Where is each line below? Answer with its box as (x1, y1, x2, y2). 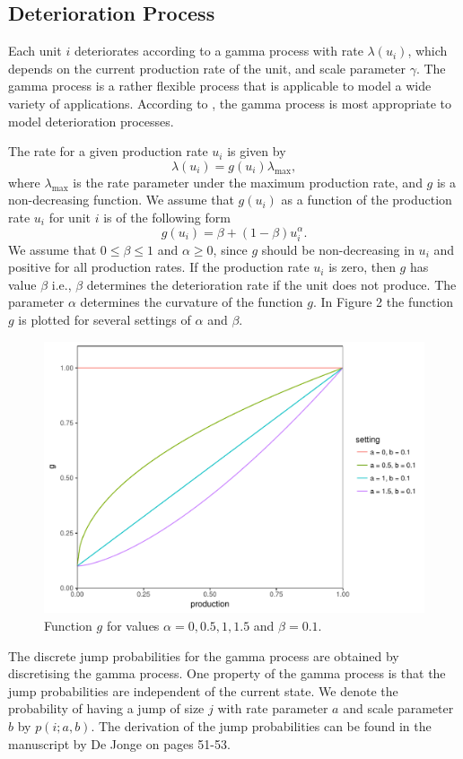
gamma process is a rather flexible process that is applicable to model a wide (8, 76, 432, 95)
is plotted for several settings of (18, 310, 191, 329)
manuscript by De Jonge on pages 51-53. (8, 734, 231, 753)
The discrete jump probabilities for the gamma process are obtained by (8, 646, 399, 665)
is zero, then (328, 257, 396, 276)
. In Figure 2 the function (312, 292, 454, 311)
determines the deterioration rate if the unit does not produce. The (86, 275, 457, 293)
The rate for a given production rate (8, 142, 208, 161)
